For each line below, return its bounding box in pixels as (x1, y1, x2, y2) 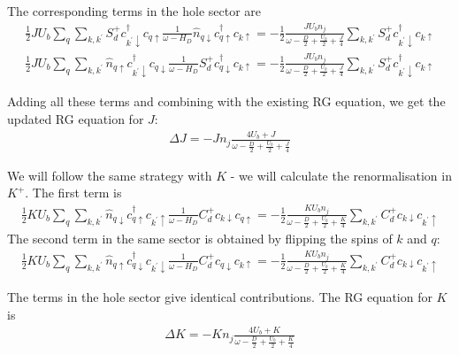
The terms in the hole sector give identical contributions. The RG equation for (7, 288, 432, 306)
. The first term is (25, 183, 122, 202)
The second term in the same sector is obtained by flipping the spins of (7, 229, 393, 248)
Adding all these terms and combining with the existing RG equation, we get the (7, 92, 446, 111)
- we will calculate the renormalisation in (230, 166, 452, 184)
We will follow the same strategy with (7, 166, 212, 184)
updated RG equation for (7, 110, 144, 127)
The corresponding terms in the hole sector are (7, 2, 262, 19)
